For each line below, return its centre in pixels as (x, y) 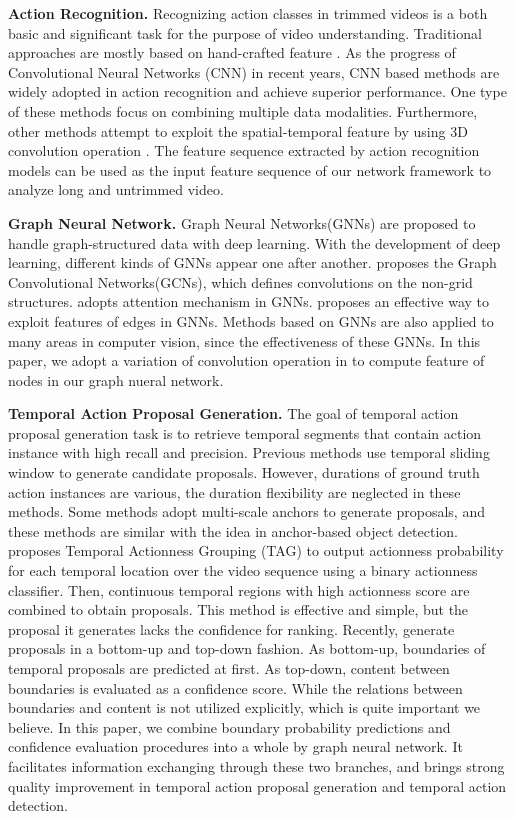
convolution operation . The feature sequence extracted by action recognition (244, 150)
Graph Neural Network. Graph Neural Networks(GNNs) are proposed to (242, 222)
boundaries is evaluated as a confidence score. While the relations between (235, 687)
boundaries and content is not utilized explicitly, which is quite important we (244, 707)
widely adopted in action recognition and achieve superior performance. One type (257, 91)
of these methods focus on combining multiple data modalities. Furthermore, (243, 110)
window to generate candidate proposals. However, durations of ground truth (244, 472)
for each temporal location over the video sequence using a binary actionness (243, 570)
